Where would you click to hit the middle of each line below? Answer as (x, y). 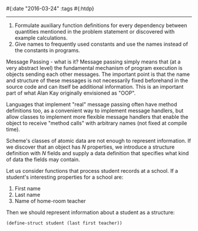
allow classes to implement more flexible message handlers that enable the (97, 117)
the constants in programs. (47, 50)
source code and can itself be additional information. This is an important (95, 87)
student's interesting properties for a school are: (65, 177)
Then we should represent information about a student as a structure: (90, 212)
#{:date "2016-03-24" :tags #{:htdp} (50, 9)
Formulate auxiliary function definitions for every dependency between (101, 25)
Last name (27, 195)
